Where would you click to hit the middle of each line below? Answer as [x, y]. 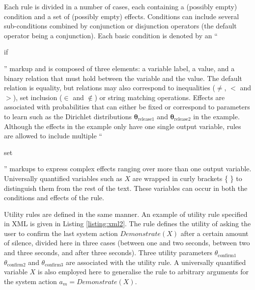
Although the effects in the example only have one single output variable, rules [123, 126]
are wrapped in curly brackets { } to [187, 178]
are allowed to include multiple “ [53, 136]
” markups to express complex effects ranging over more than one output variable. [128, 169]
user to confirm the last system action [61, 233]
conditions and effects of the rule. [54, 198]
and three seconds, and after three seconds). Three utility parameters [108, 252]
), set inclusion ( [38, 97]
